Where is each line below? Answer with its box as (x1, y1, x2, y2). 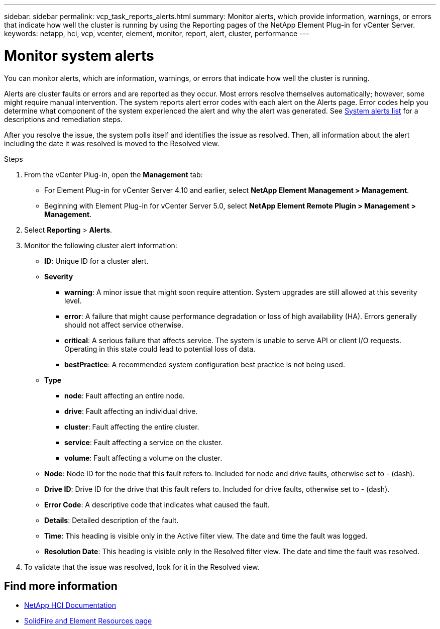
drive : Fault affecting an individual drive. (64, 406, 198, 415)
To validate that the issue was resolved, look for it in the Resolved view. (24, 562, 260, 571)
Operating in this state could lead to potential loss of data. (64, 344, 256, 353)
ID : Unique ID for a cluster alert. (44, 256, 149, 265)
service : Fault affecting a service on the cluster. (64, 438, 223, 447)
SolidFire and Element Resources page (24, 616, 152, 625)
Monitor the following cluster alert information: (24, 241, 177, 250)
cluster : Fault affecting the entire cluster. (64, 422, 199, 431)
